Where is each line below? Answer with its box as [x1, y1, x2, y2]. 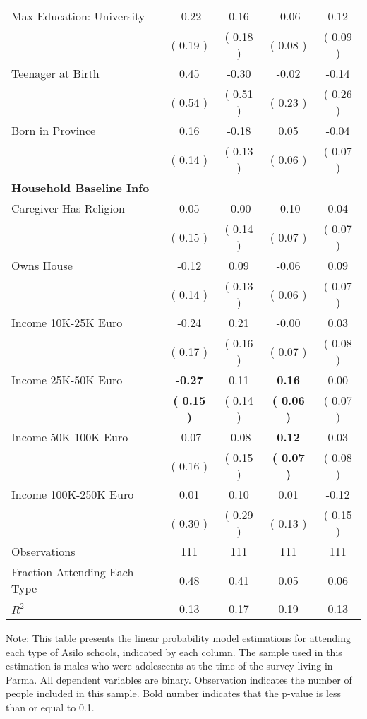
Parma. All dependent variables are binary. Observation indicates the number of [6, 672, 352, 687]
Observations [11, 543, 76, 559]
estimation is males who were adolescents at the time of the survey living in [6, 658, 333, 673]
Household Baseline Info [11, 179, 150, 196]
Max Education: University [11, 8, 145, 24]
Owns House [11, 257, 73, 273]
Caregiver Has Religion [11, 200, 125, 216]
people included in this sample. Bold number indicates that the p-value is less [6, 686, 342, 701]
